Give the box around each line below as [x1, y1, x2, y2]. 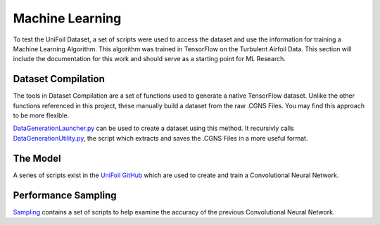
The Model [13, 152, 61, 165]
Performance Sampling [13, 189, 117, 201]
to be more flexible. [13, 111, 70, 120]
